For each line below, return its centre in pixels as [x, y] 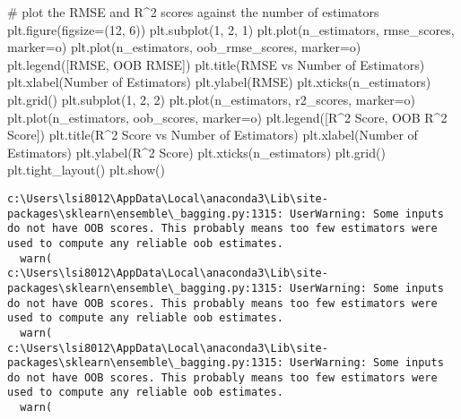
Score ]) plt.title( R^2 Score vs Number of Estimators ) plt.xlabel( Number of [213, 135]
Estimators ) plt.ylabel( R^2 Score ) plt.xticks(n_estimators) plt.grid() [196, 152]
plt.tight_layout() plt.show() [86, 170]
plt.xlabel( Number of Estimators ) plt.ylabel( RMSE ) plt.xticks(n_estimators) [219, 82]
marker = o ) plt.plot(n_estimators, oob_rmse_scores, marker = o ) [184, 47]
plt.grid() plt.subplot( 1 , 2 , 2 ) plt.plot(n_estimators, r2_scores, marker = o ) [211, 99]
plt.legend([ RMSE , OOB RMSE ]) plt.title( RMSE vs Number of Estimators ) [216, 64]
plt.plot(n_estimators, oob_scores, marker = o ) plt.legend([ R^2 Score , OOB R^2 [227, 117]
